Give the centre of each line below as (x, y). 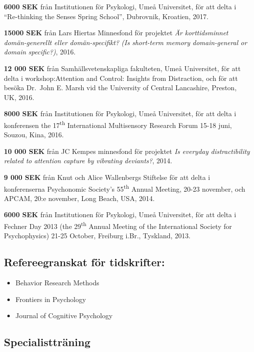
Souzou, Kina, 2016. (34, 135)
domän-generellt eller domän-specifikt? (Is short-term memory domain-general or (126, 42)
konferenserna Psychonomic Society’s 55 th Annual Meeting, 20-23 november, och (125, 188)
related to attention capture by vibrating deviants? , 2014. (88, 161)
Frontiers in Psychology (51, 299)
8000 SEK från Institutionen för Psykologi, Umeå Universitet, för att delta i (120, 113)
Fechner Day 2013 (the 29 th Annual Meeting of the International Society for (118, 225)
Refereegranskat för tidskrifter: (84, 262)
